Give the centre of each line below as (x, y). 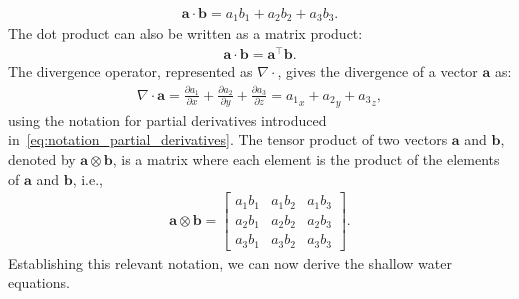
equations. (39, 282)
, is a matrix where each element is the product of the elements (306, 158)
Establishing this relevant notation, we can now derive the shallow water (230, 262)
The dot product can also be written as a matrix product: (185, 33)
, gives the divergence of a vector (377, 71)
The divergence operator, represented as (130, 71)
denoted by (42, 158)
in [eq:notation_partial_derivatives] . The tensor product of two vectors (228, 139)
